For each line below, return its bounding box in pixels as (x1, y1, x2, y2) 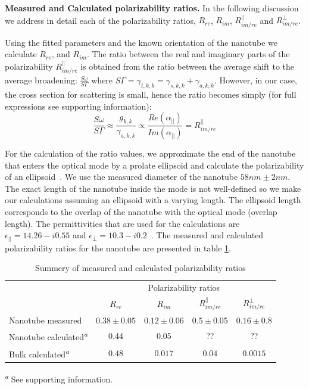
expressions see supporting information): (5, 99, 152, 112)
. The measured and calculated (151, 229, 264, 241)
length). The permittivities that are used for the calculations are (5, 217, 240, 229)
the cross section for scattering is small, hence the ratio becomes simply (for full (5, 88, 296, 101)
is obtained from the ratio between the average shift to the (80, 60, 295, 72)
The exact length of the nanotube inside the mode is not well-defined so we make (5, 182, 301, 194)
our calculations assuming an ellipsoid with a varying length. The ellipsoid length (5, 194, 301, 206)
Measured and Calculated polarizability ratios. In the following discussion (5, 2, 299, 14)
